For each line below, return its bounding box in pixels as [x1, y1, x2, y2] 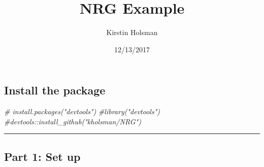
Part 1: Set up [4, 148, 81, 164]
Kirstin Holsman [106, 27, 158, 38]
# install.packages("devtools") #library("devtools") [4, 106, 160, 117]
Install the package [4, 82, 106, 98]
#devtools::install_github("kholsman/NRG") [4, 116, 141, 126]
